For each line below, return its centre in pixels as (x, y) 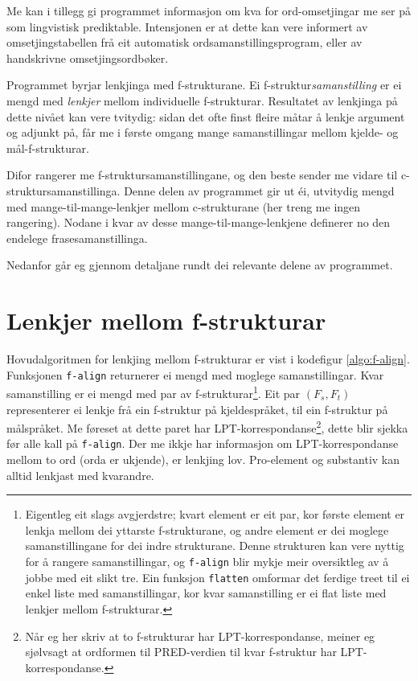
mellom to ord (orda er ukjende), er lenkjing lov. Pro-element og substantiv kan (203, 459)
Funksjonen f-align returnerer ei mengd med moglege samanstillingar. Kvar (195, 374)
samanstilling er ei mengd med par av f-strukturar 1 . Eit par (154, 392)
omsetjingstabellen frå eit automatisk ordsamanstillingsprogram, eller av (184, 42)
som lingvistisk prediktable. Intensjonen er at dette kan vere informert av (187, 26)
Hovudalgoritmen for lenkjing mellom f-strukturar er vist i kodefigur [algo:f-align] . (208, 359)
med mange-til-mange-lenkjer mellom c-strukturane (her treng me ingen (184, 206)
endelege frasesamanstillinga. (77, 238)
